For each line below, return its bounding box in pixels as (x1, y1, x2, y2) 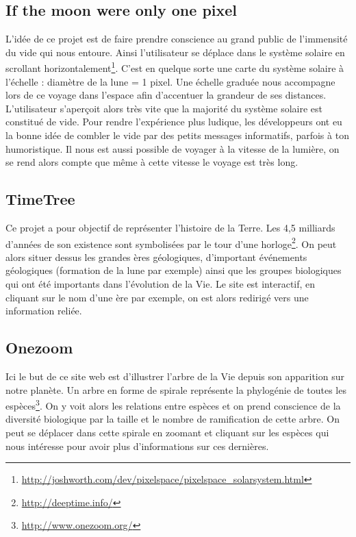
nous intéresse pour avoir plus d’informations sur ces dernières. (5, 438, 269, 453)
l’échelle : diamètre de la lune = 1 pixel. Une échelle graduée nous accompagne (5, 74, 335, 88)
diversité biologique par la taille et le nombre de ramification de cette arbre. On (5, 412, 340, 426)
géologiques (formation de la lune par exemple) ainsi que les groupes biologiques (5, 263, 342, 277)
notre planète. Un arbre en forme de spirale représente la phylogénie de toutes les (5, 382, 346, 397)
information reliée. (5, 303, 82, 318)
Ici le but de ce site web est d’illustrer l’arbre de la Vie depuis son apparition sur (5, 369, 344, 384)
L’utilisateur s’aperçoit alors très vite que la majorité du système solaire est (5, 101, 323, 115)
